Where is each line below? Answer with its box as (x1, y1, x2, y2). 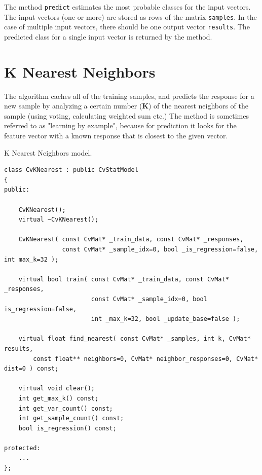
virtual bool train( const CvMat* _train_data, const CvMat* (18, 275, 229, 283)
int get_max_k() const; (18, 394, 99, 402)
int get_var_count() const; (18, 405, 113, 412)
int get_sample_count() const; (18, 415, 124, 422)
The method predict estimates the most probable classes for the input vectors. (4, 2, 251, 12)
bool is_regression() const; (18, 424, 117, 432)
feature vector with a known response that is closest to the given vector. (4, 130, 228, 141)
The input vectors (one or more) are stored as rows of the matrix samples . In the (4, 11, 257, 22)
